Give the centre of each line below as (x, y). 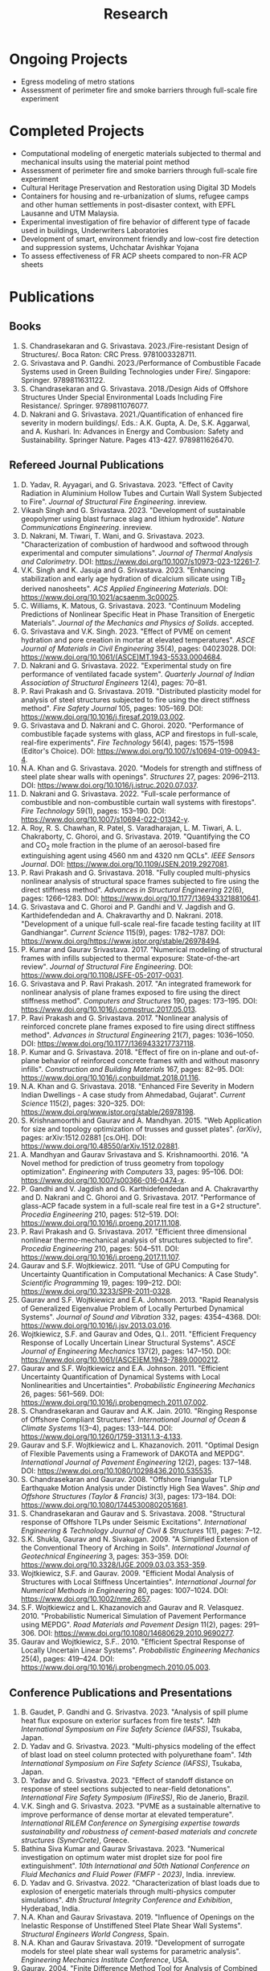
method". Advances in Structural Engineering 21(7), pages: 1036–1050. (138, 1035)
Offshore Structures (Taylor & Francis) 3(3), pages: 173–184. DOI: (128, 1497)
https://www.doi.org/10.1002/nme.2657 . (86, 1599)
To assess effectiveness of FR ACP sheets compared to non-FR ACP (134, 256)
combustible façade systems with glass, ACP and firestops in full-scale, (139, 734)
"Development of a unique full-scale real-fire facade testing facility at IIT (141, 924)
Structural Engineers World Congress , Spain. (95, 1934)
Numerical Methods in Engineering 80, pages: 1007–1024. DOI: (124, 1591)
